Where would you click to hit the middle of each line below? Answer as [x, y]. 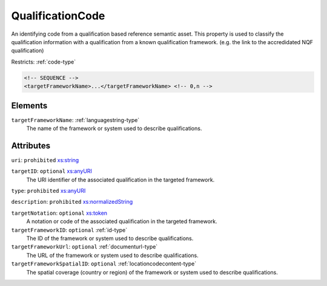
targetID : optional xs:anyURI [51, 171]
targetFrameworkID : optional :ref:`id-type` [69, 230]
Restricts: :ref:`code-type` [44, 62]
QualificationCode [58, 16]
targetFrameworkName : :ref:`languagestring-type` [75, 120]
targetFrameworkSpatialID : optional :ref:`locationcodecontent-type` [104, 264]
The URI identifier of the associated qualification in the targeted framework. [121, 180]
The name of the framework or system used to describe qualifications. [114, 128]
